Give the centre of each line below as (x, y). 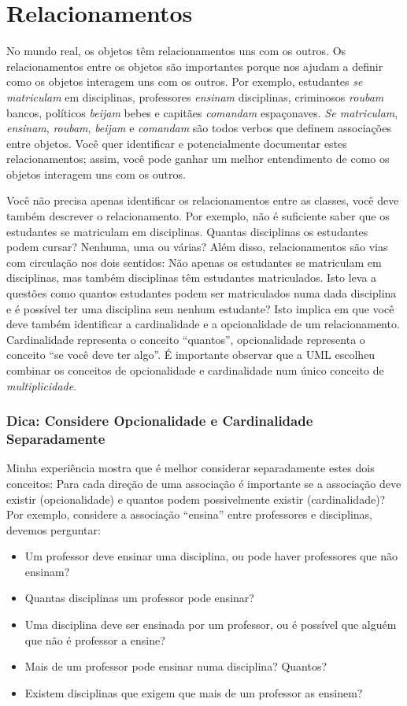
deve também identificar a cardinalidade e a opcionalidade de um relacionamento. (203, 324)
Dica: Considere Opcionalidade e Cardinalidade (160, 421)
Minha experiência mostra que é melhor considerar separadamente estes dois (191, 468)
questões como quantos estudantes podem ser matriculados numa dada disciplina (202, 293)
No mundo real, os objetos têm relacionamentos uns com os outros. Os (176, 51)
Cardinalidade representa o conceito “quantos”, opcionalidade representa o (186, 339)
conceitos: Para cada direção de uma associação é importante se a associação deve (204, 483)
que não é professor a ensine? (95, 639)
